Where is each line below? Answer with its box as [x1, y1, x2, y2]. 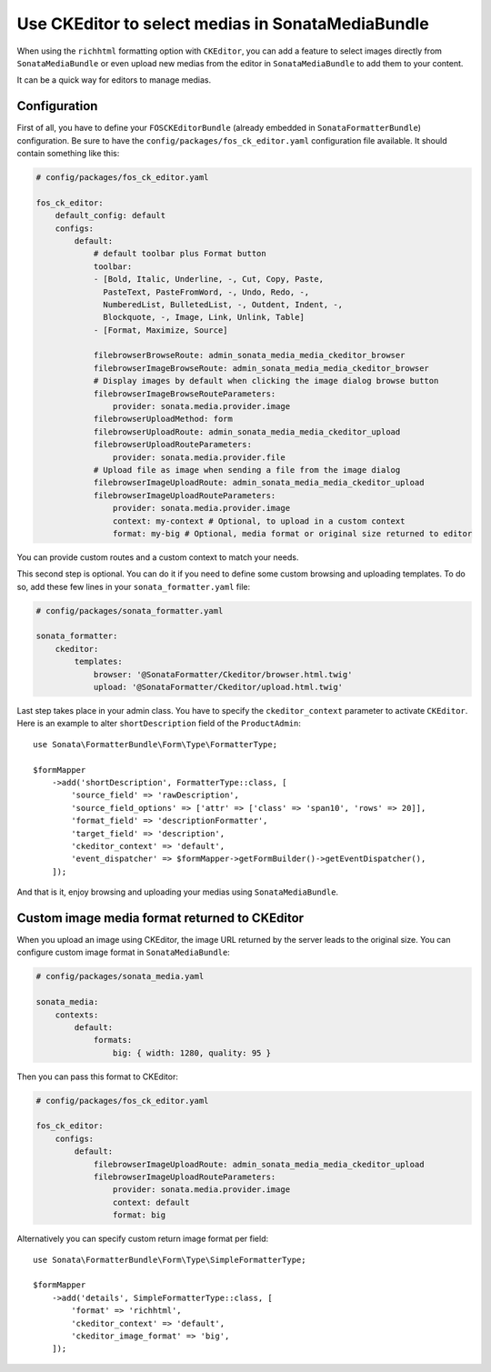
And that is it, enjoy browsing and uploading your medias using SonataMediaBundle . [16, 886, 339, 897]
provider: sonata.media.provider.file [112, 452, 286, 463]
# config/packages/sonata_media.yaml [35, 971, 205, 982]
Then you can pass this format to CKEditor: [16, 1071, 179, 1082]
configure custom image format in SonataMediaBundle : [16, 946, 231, 958]
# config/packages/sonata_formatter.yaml [35, 606, 224, 616]
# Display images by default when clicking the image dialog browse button [93, 376, 439, 386]
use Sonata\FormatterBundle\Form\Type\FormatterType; [33, 739, 277, 749]
